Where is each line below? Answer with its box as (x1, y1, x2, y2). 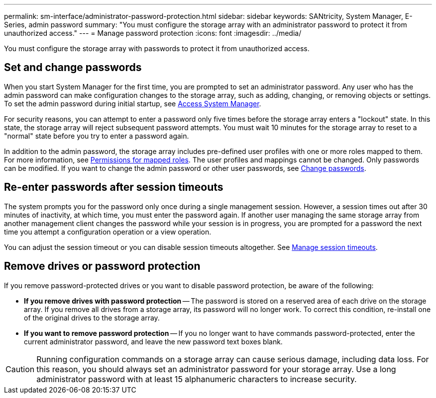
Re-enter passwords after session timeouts (4, 181, 223, 194)
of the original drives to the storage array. (24, 313, 160, 322)
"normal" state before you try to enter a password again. (4, 131, 189, 140)
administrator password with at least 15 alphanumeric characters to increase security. (36, 374, 357, 384)
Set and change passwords (4, 61, 142, 74)
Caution (5, 364, 35, 374)
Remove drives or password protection (4, 260, 201, 273)
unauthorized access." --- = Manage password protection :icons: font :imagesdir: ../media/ (4, 29, 302, 37)
